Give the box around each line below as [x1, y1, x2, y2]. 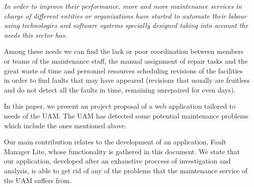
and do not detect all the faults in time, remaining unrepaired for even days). [4, 84, 236, 94]
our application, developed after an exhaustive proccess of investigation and [4, 156, 231, 166]
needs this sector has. [4, 29, 67, 40]
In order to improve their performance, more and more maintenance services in [4, 1, 242, 11]
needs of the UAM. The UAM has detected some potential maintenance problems [4, 110, 249, 120]
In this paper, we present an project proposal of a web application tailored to [4, 101, 235, 111]
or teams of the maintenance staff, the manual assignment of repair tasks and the [4, 55, 248, 66]
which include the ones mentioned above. [4, 120, 127, 130]
